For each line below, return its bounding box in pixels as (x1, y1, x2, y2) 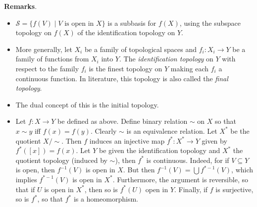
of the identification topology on (77, 27, 175, 38)
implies (15, 174, 37, 184)
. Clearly (90, 125, 117, 136)
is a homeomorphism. (73, 194, 138, 204)
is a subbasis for (107, 17, 156, 28)
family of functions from (15, 53, 89, 64)
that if (15, 184, 35, 194)
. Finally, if (174, 184, 208, 194)
